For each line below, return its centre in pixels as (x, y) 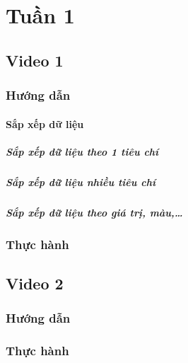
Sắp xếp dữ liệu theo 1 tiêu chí (82, 151)
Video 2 (35, 283)
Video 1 (35, 60)
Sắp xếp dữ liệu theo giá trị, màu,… (94, 212)
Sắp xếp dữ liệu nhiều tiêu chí (81, 181)
